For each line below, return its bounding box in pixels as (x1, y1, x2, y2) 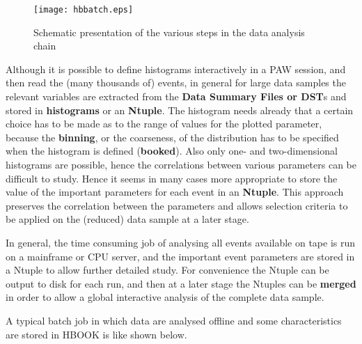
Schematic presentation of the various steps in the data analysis (33, 24, 305, 39)
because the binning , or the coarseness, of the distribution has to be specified (6, 130, 339, 144)
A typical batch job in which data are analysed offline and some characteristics (6, 313, 342, 327)
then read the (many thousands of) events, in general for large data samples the (6, 75, 346, 90)
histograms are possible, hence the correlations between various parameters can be (6, 157, 356, 171)
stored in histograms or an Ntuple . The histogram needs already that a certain (6, 102, 354, 117)
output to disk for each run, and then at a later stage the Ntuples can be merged (6, 276, 356, 290)
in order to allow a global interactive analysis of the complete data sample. (6, 290, 324, 304)
